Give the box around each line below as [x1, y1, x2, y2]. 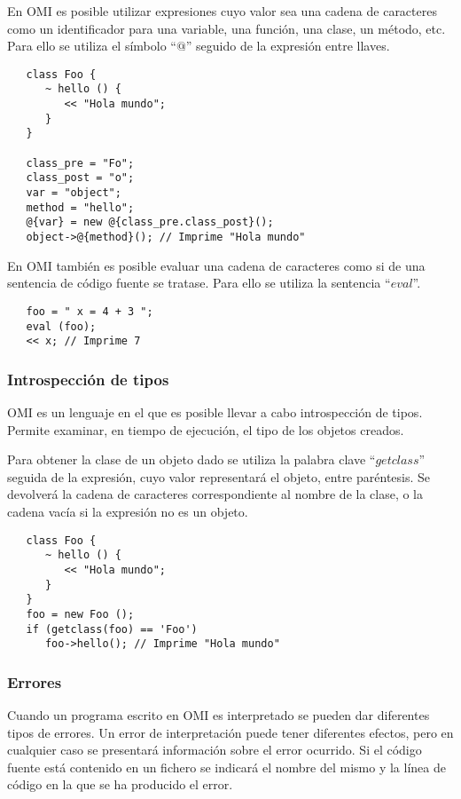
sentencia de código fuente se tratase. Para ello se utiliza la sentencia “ [7, 273, 391, 292]
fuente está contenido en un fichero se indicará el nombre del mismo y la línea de [7, 757, 446, 776]
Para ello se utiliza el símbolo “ [7, 36, 176, 55]
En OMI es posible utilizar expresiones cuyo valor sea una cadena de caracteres [7, 2, 437, 20]
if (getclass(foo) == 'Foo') [26, 622, 198, 636]
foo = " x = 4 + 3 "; [26, 305, 153, 318]
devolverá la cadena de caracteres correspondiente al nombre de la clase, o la [7, 485, 424, 503]
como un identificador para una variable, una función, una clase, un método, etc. [7, 19, 446, 37]
